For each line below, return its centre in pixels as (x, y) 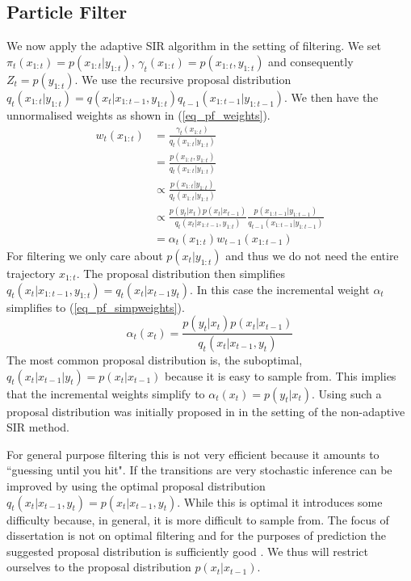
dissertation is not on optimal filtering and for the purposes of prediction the (197, 535)
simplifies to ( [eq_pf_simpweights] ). (96, 307)
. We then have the (331, 97)
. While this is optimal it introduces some (280, 501)
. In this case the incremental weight (280, 289)
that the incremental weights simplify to (106, 393)
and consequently (311, 61)
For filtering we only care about (85, 255)
